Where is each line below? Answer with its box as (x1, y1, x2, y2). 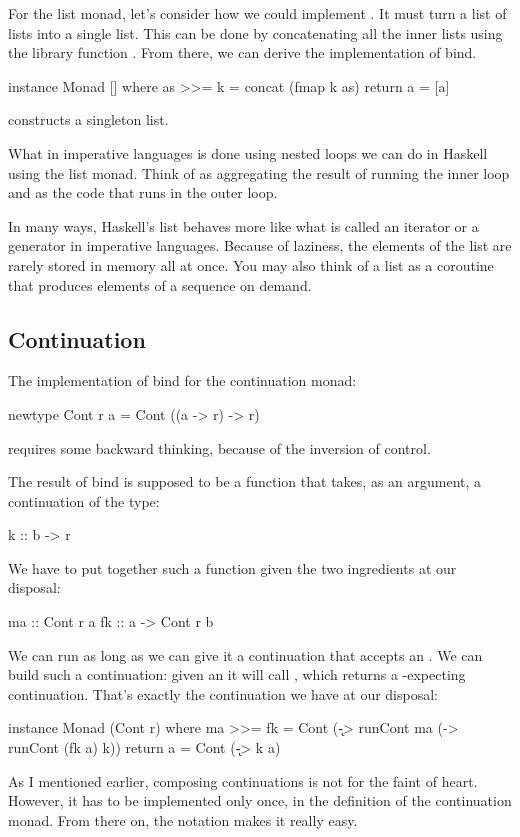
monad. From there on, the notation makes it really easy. (8, 809, 358, 830)
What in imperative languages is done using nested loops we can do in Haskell (8, 142, 488, 163)
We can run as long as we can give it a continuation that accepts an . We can (8, 644, 483, 665)
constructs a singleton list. (8, 109, 169, 130)
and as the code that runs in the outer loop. (8, 182, 278, 203)
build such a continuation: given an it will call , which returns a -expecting (8, 664, 466, 685)
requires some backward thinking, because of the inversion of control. (8, 437, 431, 458)
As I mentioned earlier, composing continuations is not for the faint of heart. (8, 770, 478, 791)
